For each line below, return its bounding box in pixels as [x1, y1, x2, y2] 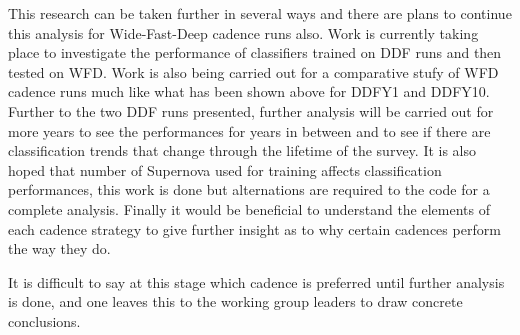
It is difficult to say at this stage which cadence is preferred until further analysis [8, 271, 505, 292]
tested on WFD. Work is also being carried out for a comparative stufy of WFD [8, 61, 499, 82]
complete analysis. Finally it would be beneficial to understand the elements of [8, 198, 490, 219]
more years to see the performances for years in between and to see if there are [8, 120, 491, 141]
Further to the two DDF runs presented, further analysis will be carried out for [8, 100, 494, 121]
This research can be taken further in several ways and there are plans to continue [8, 3, 512, 23]
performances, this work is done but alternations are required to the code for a [8, 179, 490, 200]
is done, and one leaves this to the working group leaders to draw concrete [8, 291, 463, 312]
